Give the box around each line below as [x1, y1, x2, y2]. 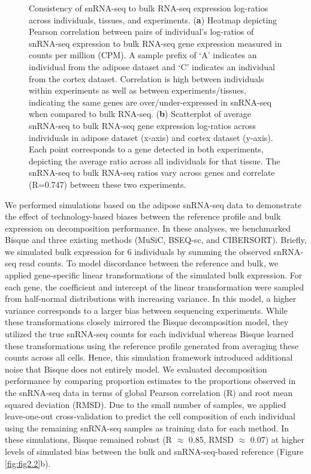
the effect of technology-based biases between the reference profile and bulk [5, 210, 281, 223]
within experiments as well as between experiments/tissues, [29, 84, 247, 97]
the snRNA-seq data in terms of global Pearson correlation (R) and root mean [5, 386, 293, 398]
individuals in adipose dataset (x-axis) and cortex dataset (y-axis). [29, 131, 273, 143]
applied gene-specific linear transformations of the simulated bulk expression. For [5, 269, 303, 281]
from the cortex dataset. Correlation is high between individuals [29, 72, 264, 85]
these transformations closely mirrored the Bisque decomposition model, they [5, 316, 289, 328]
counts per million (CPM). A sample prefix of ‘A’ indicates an [29, 49, 257, 61]
